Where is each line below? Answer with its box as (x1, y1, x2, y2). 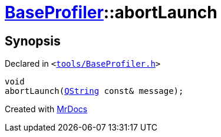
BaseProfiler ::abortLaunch (5, 2, 217, 22)
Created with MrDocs (5, 104, 88, 115)
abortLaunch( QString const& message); (5, 86, 184, 96)
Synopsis (5, 33, 61, 48)
